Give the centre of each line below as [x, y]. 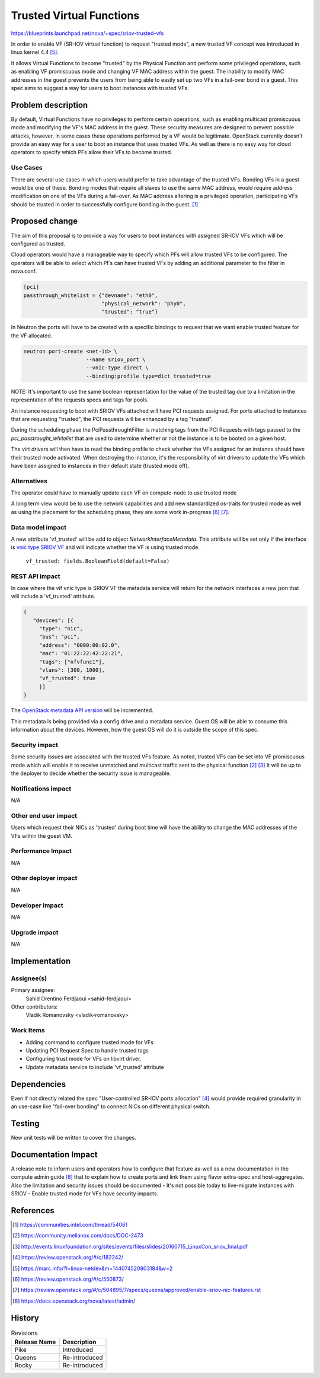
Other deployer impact [44, 878]
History [25, 1318]
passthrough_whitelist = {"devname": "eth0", [91, 295]
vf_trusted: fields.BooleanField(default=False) [98, 561]
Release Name [35, 1342]
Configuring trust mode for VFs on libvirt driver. [84, 1059]
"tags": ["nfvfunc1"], [72, 662]
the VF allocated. [32, 336]
